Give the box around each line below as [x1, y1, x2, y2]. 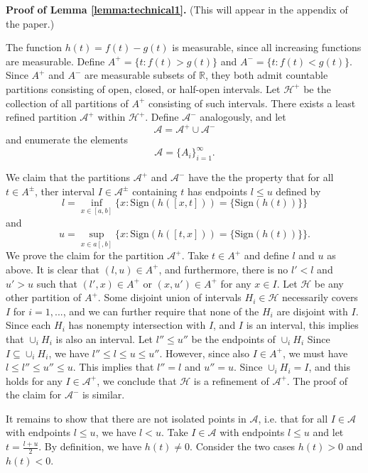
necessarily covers [282, 290, 358, 305]
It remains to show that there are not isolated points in [6, 411, 247, 425]
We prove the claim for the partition [6, 248, 164, 263]
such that [36, 276, 77, 290]
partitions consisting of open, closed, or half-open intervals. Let [6, 81, 281, 96]
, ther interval [35, 183, 95, 198]
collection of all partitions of [6, 95, 129, 110]
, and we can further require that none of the [63, 303, 259, 318]
